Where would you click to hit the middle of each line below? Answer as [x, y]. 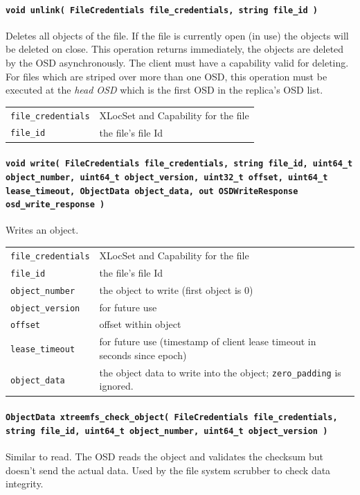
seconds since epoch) [143, 355]
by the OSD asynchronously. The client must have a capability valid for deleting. [177, 63]
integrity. [25, 484]
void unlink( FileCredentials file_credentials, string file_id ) [162, 10]
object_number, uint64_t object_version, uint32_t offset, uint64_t [167, 177]
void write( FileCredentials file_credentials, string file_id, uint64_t [179, 164]
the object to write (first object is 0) [176, 289]
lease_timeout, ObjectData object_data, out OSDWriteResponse [152, 191]
